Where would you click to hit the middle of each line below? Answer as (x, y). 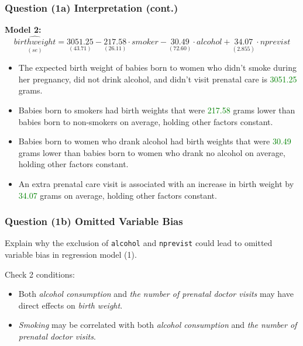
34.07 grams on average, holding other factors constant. (118, 195)
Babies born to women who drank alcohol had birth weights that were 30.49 (155, 141)
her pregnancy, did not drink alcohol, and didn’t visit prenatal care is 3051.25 (158, 79)
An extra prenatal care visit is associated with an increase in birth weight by (156, 184)
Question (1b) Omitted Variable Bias (94, 221)
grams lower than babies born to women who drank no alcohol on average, (152, 152)
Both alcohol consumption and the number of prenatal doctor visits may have (156, 294)
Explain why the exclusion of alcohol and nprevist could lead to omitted (139, 243)
